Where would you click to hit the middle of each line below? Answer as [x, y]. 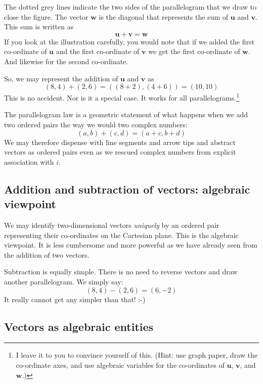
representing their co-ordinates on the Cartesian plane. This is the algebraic [121, 235]
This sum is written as [39, 27]
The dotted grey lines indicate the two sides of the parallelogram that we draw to [130, 7]
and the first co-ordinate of [98, 51]
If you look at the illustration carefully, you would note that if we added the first [129, 41]
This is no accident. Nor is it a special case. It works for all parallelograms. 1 [122, 97]
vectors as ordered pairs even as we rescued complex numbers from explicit [120, 152]
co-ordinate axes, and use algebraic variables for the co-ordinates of [120, 365]
